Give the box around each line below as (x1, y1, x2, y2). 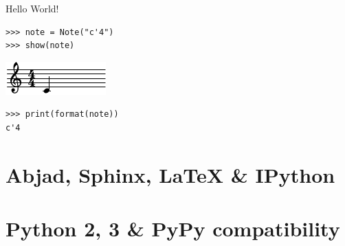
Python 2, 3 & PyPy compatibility (5, 214, 340, 243)
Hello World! (5, 1, 59, 15)
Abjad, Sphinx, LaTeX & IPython (5, 160, 335, 188)
